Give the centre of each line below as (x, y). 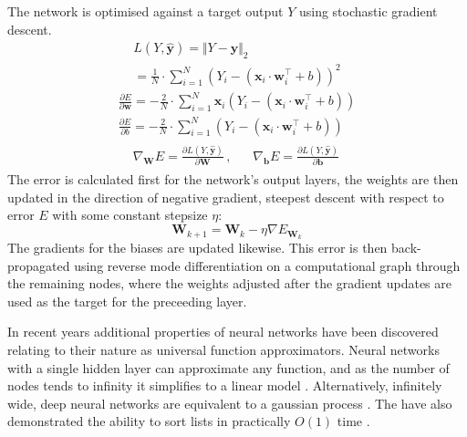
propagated (39, 265)
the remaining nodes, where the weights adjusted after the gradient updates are (230, 283)
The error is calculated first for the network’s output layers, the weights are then (233, 179)
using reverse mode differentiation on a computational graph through (267, 265)
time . (353, 421)
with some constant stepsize (130, 215)
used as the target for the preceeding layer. (127, 301)
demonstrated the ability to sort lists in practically (149, 421)
